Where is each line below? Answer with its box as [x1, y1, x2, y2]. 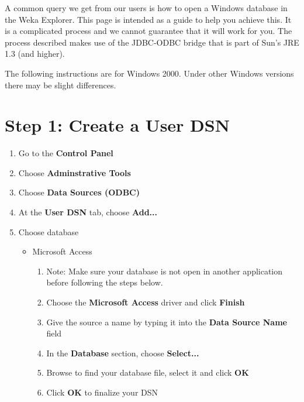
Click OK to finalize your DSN [46, 386, 158, 398]
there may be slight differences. [5, 78, 116, 91]
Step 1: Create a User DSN [5, 113, 230, 137]
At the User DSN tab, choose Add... [18, 206, 158, 218]
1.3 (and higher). [5, 47, 65, 60]
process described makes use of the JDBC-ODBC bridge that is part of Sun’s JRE [5, 36, 299, 48]
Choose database [18, 225, 79, 238]
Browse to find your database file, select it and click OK [46, 366, 249, 379]
